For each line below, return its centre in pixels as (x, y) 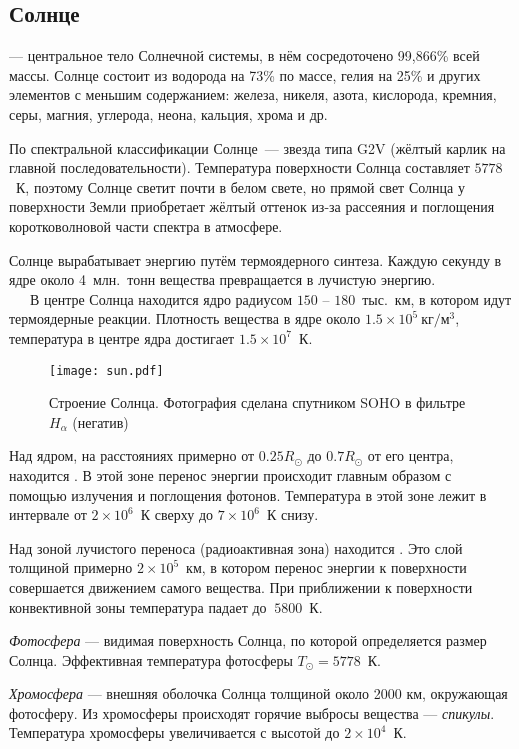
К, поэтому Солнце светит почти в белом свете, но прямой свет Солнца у (240, 186)
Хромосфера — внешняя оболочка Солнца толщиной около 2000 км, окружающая (258, 693)
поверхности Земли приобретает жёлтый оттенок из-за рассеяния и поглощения (252, 206)
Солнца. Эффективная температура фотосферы (151, 659)
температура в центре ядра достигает (122, 337)
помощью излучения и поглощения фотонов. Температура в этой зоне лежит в (248, 494)
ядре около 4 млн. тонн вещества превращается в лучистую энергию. (222, 279)
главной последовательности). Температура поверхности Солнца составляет (239, 167)
